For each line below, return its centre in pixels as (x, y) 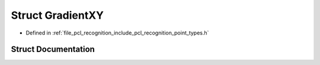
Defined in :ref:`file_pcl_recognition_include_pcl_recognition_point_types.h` (117, 33)
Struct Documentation (53, 49)
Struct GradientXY (57, 15)
